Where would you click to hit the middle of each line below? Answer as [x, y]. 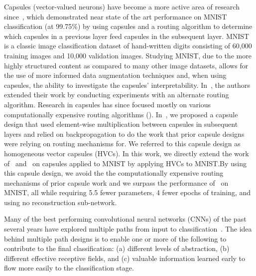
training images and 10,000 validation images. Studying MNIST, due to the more [128, 55]
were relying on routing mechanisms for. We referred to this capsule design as [122, 143]
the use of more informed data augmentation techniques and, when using [115, 75]
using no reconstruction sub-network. [61, 202]
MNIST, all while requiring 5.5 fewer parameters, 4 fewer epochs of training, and [128, 192]
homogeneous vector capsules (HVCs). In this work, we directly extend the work [127, 153]
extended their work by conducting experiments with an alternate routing [117, 95]
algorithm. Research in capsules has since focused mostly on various [108, 104]
